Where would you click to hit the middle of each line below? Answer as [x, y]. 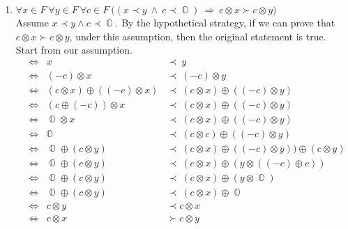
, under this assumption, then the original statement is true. [198, 36]
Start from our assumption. [74, 50]
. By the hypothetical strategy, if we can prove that [225, 22]
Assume [32, 22]
